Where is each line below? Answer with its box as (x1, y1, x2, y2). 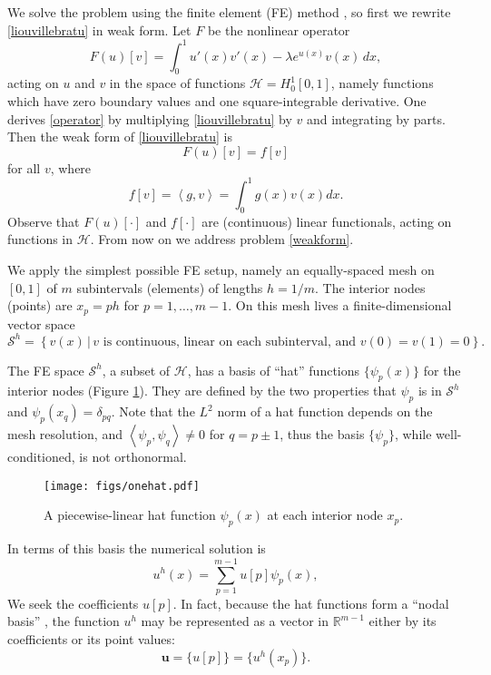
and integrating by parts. (306, 109, 446, 128)
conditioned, (7, 447, 75, 466)
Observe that (7, 211, 80, 230)
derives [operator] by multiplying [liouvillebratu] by (7, 109, 292, 128)
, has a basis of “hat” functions (187, 360, 360, 379)
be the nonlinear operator (207, 20, 350, 39)
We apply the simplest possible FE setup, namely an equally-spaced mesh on (7, 259, 435, 279)
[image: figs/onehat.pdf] (44, 479, 200, 493)
